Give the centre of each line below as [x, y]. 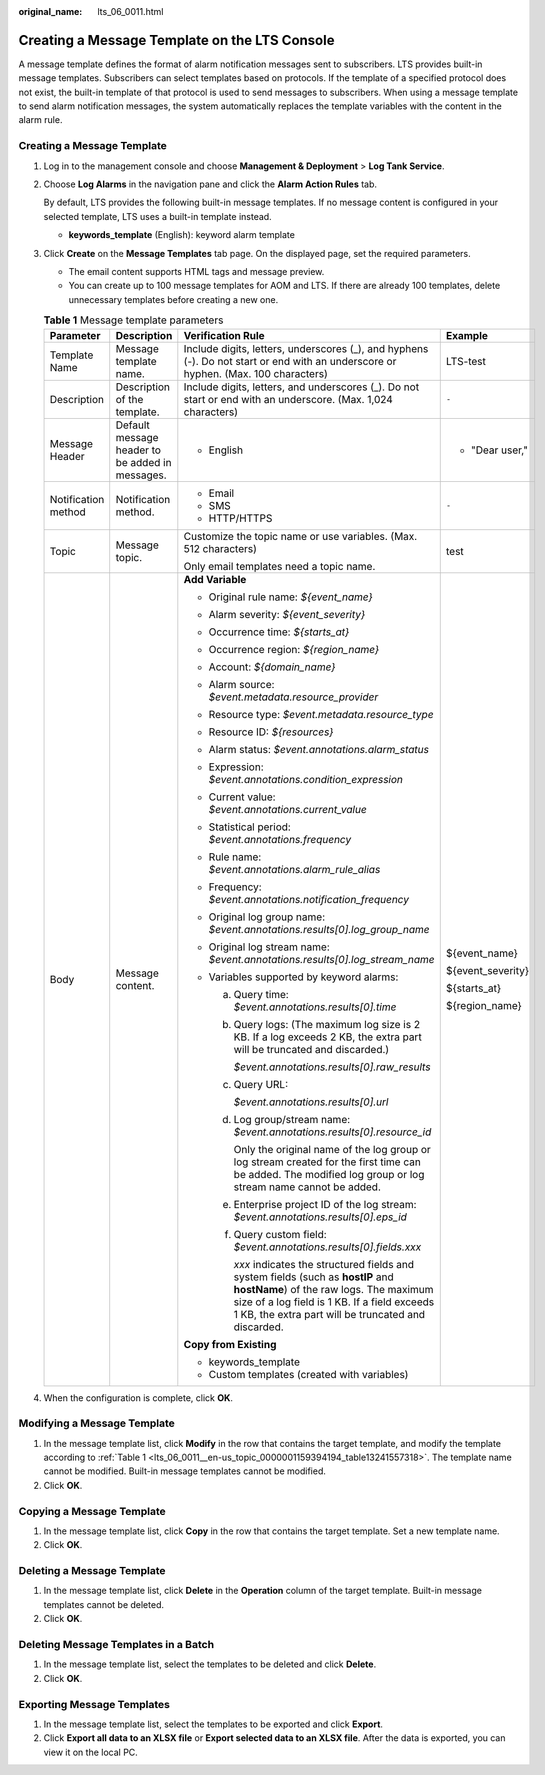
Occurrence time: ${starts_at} [279, 632]
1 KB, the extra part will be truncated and [329, 1314]
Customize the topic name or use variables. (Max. [300, 536]
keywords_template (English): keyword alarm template [181, 235]
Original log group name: [266, 917]
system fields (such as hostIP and [313, 1277]
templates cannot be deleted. [104, 1604]
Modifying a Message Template [96, 1423]
